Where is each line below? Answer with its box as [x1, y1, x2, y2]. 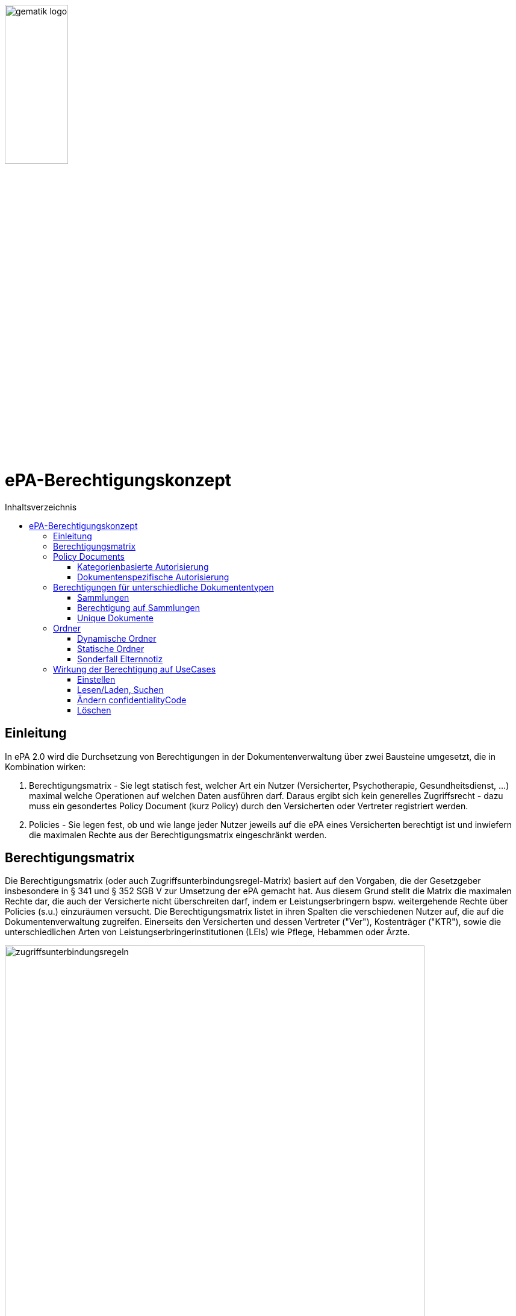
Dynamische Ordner [77, 633, 157, 644]
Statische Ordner [77, 643, 145, 654]
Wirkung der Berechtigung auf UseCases [53, 663, 216, 674]
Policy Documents [53, 551, 125, 562]
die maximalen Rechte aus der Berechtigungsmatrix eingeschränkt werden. [29, 829, 327, 840]
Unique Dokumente [77, 612, 154, 623]
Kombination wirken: [5, 761, 86, 772]
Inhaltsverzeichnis [5, 501, 77, 512]
